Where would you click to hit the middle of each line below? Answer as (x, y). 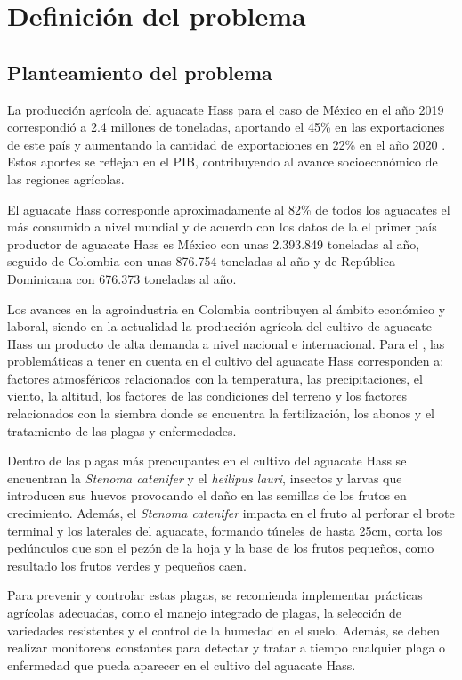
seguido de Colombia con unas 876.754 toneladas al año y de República (201, 261)
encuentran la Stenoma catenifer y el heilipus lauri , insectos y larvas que (205, 478)
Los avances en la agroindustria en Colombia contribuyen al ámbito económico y (227, 308)
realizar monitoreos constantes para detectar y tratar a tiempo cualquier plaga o (227, 648)
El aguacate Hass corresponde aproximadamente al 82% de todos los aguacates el (229, 209)
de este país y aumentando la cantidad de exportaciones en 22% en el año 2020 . (227, 144)
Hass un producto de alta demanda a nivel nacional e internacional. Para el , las (226, 343)
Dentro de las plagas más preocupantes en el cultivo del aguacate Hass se (207, 461)
